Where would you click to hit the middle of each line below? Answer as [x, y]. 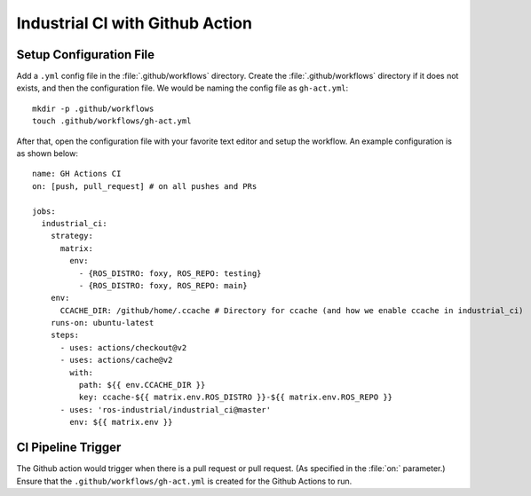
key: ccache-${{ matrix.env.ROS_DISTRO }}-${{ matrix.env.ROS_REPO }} [236, 398]
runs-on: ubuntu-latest [102, 323]
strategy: [71, 236]
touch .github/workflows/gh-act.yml [112, 121]
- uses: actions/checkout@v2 [123, 347]
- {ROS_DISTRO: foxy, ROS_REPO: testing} [170, 273]
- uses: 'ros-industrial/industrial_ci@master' [165, 409]
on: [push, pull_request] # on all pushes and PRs [145, 186]
